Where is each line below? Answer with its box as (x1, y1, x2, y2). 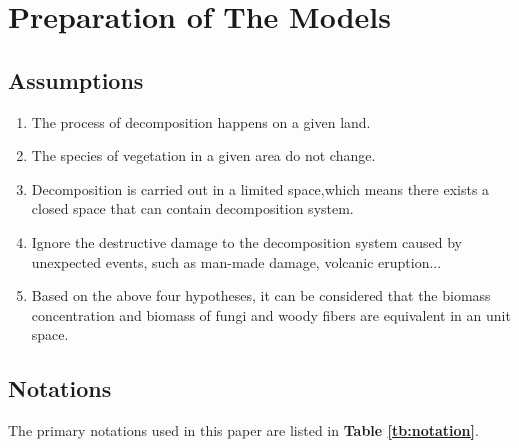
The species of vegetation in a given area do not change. (31, 145, 376, 166)
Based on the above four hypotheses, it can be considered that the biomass (31, 285, 491, 306)
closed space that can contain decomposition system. (31, 198, 354, 219)
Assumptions (8, 64, 144, 95)
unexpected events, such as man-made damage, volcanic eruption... (31, 251, 442, 272)
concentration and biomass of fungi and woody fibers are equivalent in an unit (31, 304, 511, 325)
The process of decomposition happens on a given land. (31, 111, 371, 132)
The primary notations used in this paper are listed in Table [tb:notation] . (8, 420, 479, 441)
